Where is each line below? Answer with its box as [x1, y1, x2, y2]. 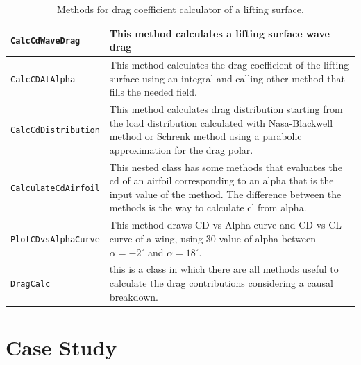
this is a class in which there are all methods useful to [109, 262, 339, 276]
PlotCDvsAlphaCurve [10, 234, 100, 244]
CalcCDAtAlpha [10, 74, 76, 84]
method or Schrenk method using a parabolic [109, 129, 302, 143]
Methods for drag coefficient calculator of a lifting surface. [57, 2, 304, 16]
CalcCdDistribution [10, 125, 100, 136]
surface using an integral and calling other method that [109, 71, 345, 85]
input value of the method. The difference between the [109, 186, 342, 201]
